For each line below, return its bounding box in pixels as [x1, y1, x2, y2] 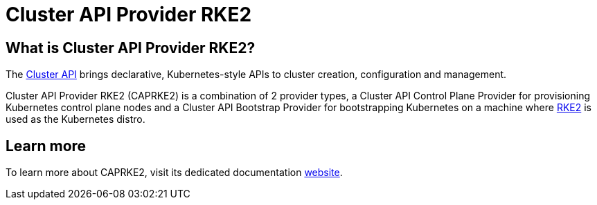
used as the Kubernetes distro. [6, 113, 145, 126]
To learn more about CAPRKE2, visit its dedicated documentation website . [6, 166, 343, 179]
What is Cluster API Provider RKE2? [6, 39, 256, 57]
